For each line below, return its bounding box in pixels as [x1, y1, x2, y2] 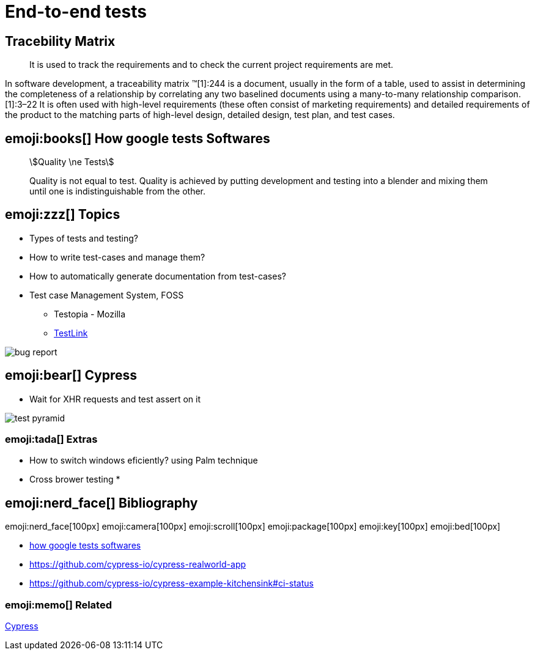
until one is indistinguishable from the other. [29, 186, 206, 197]
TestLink [54, 327, 88, 338]
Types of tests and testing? [29, 232, 138, 243]
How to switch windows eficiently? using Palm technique [29, 455, 258, 466]
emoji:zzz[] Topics [5, 207, 120, 223]
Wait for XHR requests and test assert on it [29, 393, 201, 404]
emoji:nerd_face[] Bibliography [5, 495, 198, 511]
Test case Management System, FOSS [29, 289, 184, 300]
